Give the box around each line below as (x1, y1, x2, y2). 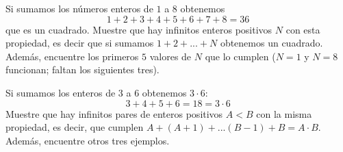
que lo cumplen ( (205, 49, 276, 63)
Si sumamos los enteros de (5, 85, 116, 99)
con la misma (256, 106, 312, 121)
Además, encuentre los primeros (5, 49, 139, 63)
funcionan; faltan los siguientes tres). (5, 62, 160, 77)
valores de (149, 49, 192, 63)
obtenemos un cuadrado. (220, 36, 323, 50)
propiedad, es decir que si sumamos (5, 36, 154, 50)
